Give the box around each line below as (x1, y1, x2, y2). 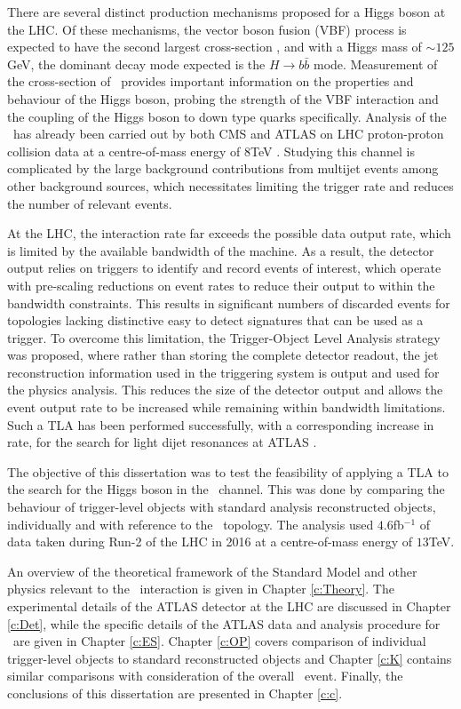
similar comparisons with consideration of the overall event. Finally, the (7, 666, 403, 685)
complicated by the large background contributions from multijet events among (7, 159, 439, 178)
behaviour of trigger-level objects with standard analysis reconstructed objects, (7, 498, 436, 516)
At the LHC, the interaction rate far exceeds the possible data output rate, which (7, 224, 451, 243)
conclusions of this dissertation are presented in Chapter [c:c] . (7, 683, 343, 702)
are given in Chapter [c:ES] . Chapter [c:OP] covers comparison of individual (12, 632, 426, 650)
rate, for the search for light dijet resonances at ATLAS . (7, 433, 317, 451)
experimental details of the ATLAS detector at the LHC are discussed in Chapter (7, 597, 451, 615)
